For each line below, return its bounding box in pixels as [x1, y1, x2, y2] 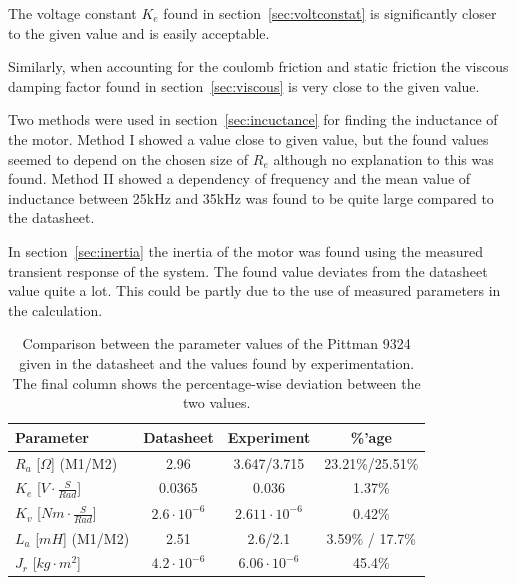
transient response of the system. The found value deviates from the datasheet [8, 260, 488, 281]
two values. [183, 392, 251, 413]
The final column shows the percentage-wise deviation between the [12, 372, 421, 393]
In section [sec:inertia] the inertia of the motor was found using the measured [8, 240, 483, 261]
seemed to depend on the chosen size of [8, 148, 249, 169]
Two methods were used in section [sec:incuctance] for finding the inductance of [8, 109, 498, 130]
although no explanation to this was [273, 148, 494, 169]
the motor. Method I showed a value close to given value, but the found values [8, 128, 489, 149]
